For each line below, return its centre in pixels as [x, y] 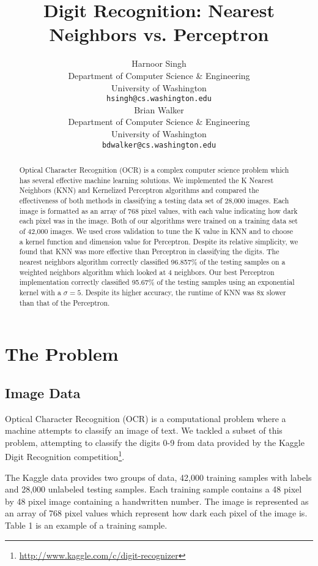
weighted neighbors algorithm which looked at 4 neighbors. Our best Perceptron [147, 272]
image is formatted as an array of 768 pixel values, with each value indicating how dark [158, 210]
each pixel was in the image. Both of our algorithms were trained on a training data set [158, 221]
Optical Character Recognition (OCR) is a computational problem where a [146, 418]
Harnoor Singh [159, 63]
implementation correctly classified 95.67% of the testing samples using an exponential [157, 282]
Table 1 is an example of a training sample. [86, 525]
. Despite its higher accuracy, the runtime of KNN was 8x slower [183, 292]
